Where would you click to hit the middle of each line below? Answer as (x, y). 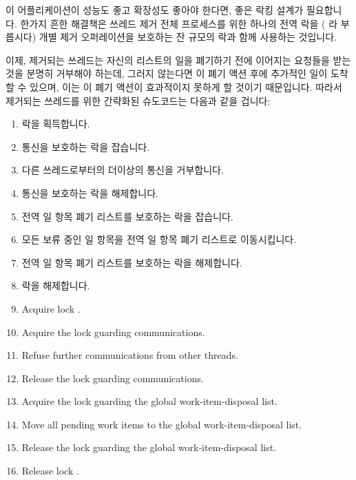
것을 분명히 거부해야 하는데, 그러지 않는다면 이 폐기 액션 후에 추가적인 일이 (167, 73)
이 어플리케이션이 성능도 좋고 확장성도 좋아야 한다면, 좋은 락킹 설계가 (155, 10)
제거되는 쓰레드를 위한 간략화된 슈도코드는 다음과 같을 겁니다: (138, 100)
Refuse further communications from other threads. (130, 355)
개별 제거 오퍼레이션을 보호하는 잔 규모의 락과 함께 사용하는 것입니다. (188, 37)
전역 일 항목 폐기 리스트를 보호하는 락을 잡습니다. (127, 216)
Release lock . (50, 471)
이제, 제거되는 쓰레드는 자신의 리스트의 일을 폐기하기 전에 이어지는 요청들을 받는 (178, 60)
